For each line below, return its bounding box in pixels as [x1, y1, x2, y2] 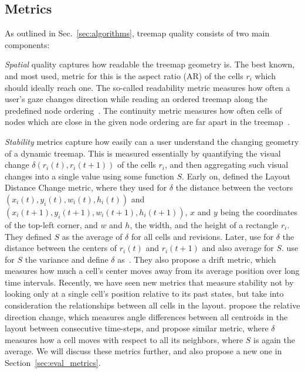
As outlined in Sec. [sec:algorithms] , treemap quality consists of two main [5, 27, 270, 39]
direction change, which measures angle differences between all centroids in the [5, 310, 288, 323]
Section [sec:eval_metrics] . [5, 357, 101, 369]
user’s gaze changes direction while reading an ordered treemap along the [5, 93, 268, 105]
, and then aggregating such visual [165, 158, 289, 171]
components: [5, 38, 50, 50]
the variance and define [25, 253, 109, 265]
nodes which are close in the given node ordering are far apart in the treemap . [5, 116, 290, 128]
